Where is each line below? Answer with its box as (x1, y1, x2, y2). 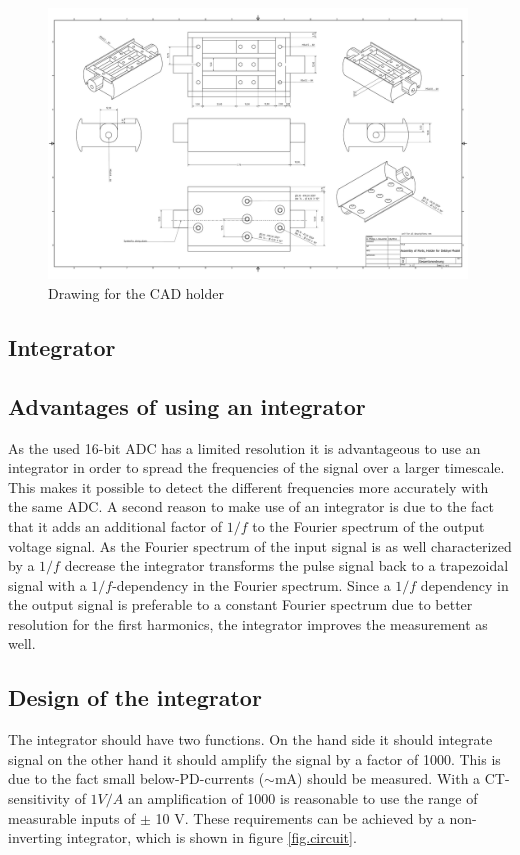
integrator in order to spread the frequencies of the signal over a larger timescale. (8, 457, 505, 478)
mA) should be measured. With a (274, 768, 481, 789)
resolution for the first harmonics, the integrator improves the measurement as (8, 613, 488, 634)
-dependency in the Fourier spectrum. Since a (112, 574, 391, 595)
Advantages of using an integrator (8, 390, 366, 421)
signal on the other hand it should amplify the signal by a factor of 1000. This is (8, 748, 501, 769)
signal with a (8, 574, 87, 595)
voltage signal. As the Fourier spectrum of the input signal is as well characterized (8, 535, 512, 556)
